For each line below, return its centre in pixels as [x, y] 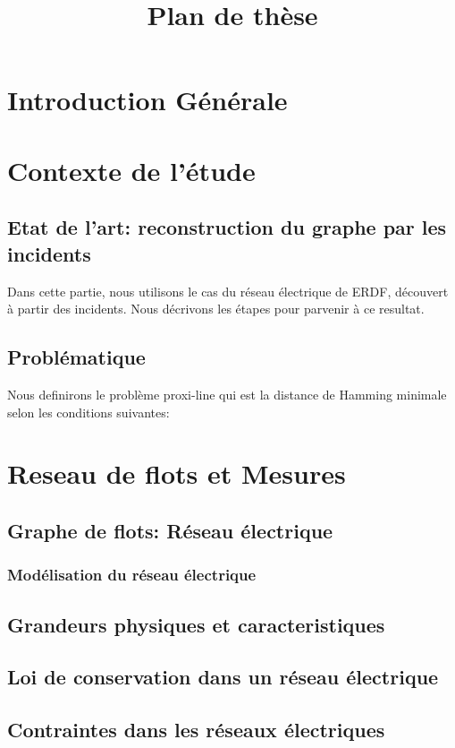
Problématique [76, 357]
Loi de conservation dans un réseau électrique [223, 677]
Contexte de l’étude [131, 170]
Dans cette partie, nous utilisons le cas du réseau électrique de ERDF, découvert [228, 291]
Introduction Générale [147, 100]
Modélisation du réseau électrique [132, 575]
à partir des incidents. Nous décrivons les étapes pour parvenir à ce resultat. [216, 309]
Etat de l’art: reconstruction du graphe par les [227, 227]
